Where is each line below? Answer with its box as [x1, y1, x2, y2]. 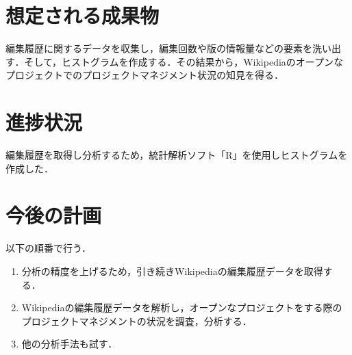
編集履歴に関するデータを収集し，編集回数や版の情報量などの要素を [5, 41, 312, 55]
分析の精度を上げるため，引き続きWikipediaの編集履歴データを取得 [21, 263, 323, 278]
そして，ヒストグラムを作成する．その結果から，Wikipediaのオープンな [24, 54, 343, 68]
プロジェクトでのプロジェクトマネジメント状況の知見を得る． [5, 68, 284, 82]
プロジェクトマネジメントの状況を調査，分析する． [21, 313, 252, 328]
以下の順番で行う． [5, 241, 91, 255]
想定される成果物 [5, 1, 160, 29]
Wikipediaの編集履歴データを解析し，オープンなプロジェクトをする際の [21, 300, 342, 315]
